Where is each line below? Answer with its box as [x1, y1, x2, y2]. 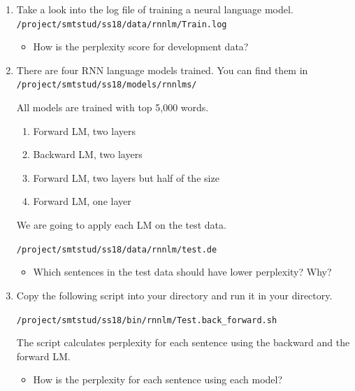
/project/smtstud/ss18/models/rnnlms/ [16, 80, 197, 90]
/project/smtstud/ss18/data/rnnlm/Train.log [16, 19, 227, 29]
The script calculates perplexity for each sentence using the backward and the [16, 335, 350, 350]
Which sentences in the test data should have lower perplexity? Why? [33, 264, 332, 279]
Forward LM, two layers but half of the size [33, 170, 219, 185]
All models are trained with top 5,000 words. [16, 100, 209, 115]
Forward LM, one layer [33, 194, 131, 208]
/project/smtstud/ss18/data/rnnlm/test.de [16, 244, 217, 255]
